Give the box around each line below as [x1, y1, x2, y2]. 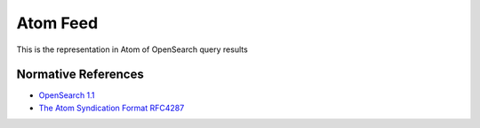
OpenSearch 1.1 [38, 90, 95, 101]
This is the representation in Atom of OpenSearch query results [16, 44, 248, 55]
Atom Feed [16, 13, 99, 33]
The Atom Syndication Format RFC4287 [38, 102, 185, 113]
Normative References [16, 67, 144, 82]
